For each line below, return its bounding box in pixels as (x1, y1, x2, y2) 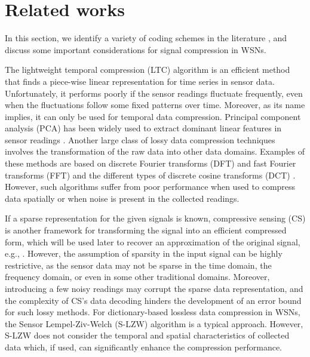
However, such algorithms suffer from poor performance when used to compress (5, 180, 296, 193)
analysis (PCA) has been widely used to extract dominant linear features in (5, 122, 282, 134)
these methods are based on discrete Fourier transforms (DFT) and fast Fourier (5, 157, 296, 170)
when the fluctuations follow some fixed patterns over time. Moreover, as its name (5, 99, 305, 111)
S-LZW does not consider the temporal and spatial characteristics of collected (5, 329, 290, 341)
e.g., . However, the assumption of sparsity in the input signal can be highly (5, 247, 283, 260)
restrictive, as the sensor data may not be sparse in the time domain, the (5, 258, 272, 271)
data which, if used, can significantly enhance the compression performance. (5, 340, 282, 353)
